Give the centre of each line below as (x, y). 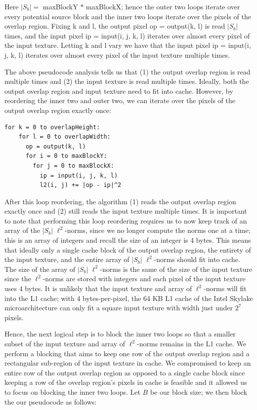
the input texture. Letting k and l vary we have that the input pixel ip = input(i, (128, 45)
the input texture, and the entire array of (67, 259)
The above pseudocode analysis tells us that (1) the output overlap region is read (128, 71)
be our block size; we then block (199, 391)
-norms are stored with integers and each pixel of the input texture (144, 279)
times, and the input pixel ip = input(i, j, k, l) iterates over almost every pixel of (127, 35)
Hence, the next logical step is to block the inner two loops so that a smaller (120, 334)
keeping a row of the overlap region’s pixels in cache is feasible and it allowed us (126, 382)
